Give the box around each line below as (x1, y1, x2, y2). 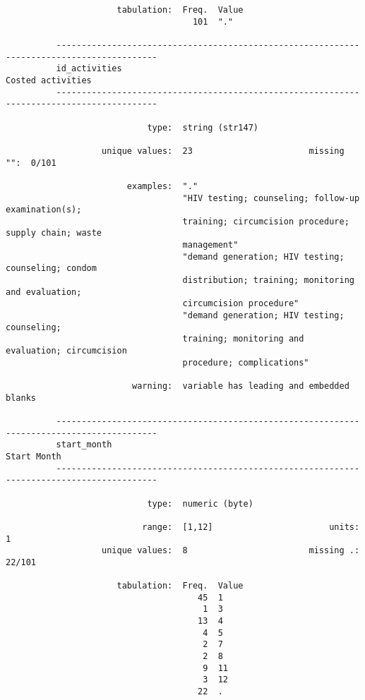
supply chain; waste (6, 228, 102, 239)
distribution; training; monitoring (182, 275, 354, 286)
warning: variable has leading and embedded (131, 381, 349, 391)
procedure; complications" (182, 357, 309, 368)
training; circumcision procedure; (182, 216, 349, 227)
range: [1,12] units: (142, 521, 360, 532)
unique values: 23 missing (102, 145, 345, 156)
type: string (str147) (147, 122, 258, 133)
